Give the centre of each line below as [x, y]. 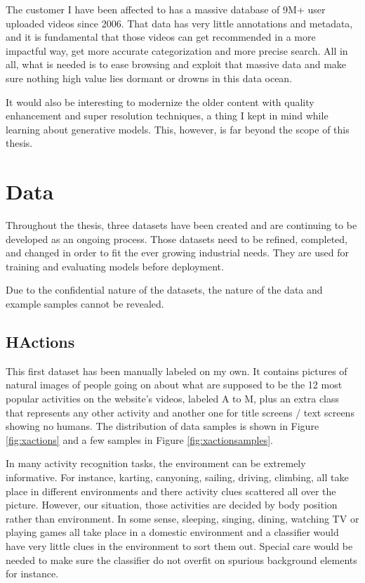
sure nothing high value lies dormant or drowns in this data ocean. [149, 78]
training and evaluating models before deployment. [115, 266]
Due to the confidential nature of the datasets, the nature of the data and [164, 290]
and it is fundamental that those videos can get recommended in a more [161, 37]
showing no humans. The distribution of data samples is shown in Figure [162, 426]
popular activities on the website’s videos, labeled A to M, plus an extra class [173, 399]
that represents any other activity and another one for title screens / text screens [180, 412]
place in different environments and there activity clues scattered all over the [171, 491]
